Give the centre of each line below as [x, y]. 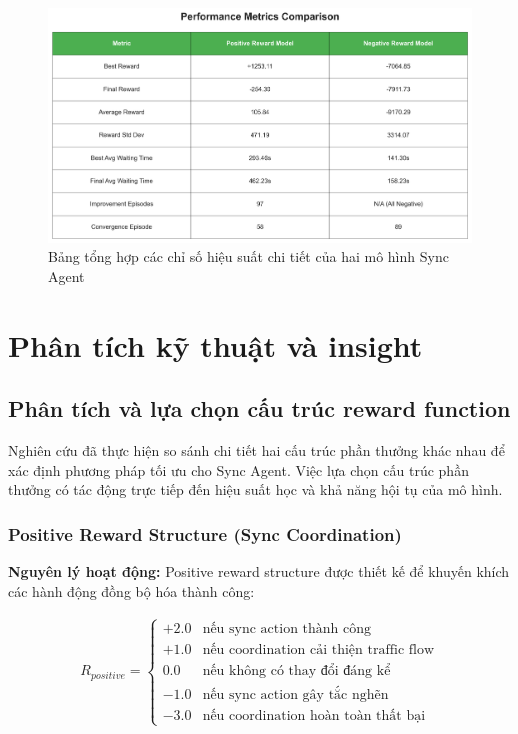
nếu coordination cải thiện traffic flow [318, 650]
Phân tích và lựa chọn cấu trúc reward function [259, 408]
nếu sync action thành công [287, 629]
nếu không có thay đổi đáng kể [296, 671]
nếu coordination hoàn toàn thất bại [314, 715]
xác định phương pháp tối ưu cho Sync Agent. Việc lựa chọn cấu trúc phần [238, 469]
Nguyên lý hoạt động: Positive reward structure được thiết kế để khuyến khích [259, 570]
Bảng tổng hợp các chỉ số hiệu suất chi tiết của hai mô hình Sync [248, 256]
